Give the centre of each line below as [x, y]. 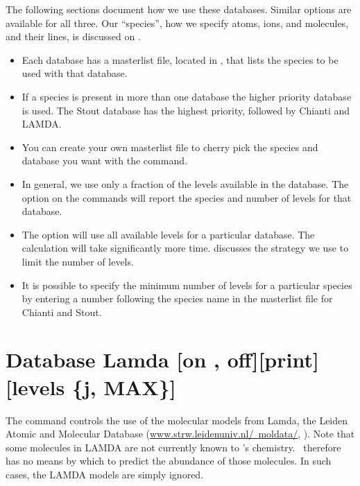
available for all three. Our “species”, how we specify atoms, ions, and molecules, [177, 23]
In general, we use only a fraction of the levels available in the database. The [185, 183]
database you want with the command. [104, 160]
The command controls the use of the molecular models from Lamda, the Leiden [177, 420]
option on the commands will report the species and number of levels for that [187, 197]
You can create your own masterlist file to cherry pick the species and [170, 147]
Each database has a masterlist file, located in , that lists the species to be [180, 59]
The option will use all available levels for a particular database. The [168, 234]
